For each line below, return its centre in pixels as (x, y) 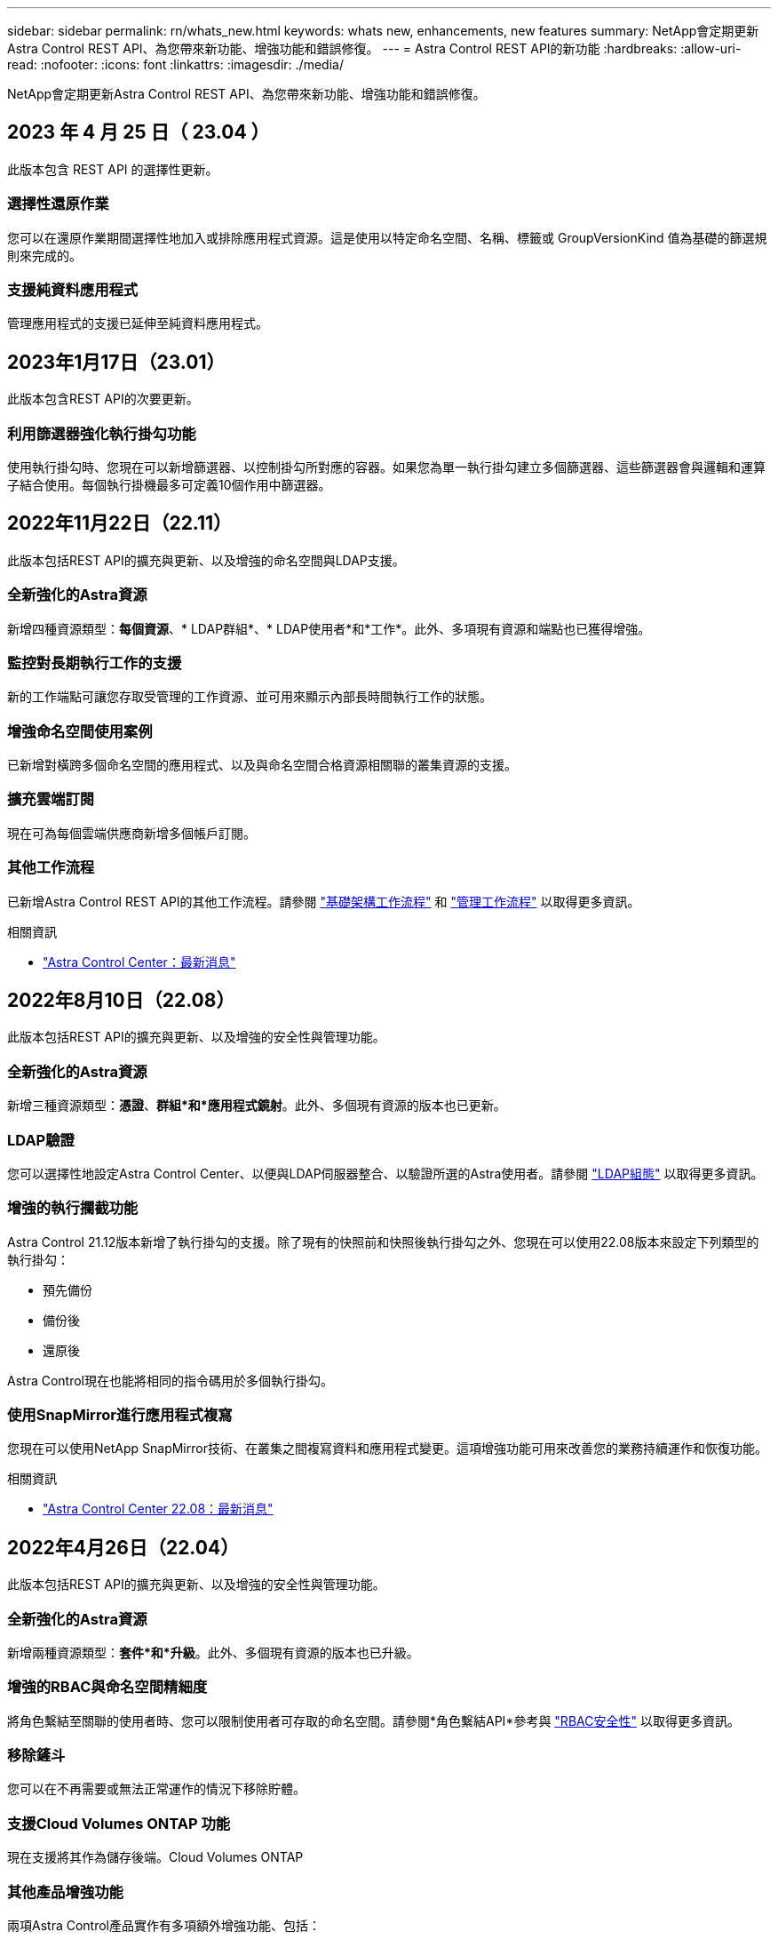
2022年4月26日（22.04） (123, 1547)
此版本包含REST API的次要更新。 (103, 399)
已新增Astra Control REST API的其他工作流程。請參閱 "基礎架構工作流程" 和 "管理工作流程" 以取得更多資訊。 (324, 901)
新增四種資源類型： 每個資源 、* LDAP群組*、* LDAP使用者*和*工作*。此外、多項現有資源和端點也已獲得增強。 (329, 628)
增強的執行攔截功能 (73, 1208)
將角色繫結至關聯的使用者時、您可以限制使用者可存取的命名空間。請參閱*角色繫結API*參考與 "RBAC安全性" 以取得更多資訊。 (373, 1720)
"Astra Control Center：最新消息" (139, 962)
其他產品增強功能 (65, 1892)
